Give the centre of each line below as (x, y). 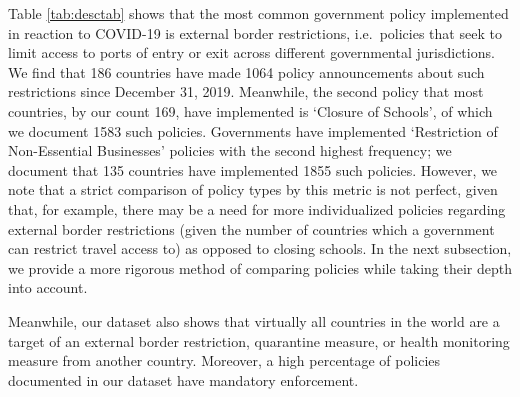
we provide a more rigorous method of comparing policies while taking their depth (260, 267)
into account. (48, 287)
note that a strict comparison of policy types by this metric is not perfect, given (253, 189)
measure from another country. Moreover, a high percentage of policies (224, 360)
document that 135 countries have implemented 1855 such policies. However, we (253, 169)
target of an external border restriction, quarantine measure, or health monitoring (259, 340)
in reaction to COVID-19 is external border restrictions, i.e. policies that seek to (255, 32)
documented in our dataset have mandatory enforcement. (183, 379)
